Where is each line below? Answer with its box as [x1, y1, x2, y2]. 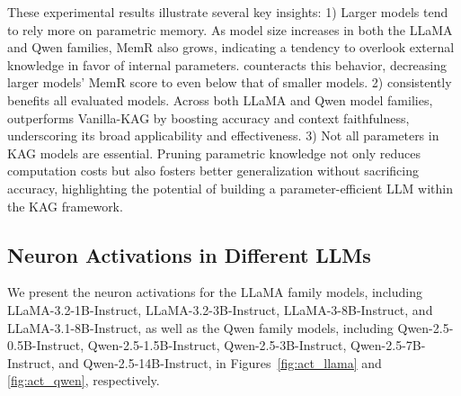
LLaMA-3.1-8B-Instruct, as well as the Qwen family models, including [7, 318, 394, 337]
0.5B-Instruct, [7, 336, 84, 355]
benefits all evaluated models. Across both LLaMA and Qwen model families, [7, 90, 433, 109]
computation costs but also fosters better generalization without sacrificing [7, 161, 419, 180]
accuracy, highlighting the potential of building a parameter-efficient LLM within [7, 178, 454, 197]
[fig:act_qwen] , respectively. [7, 371, 160, 390]
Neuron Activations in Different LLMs [7, 240, 371, 268]
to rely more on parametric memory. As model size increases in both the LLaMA [7, 20, 453, 39]
